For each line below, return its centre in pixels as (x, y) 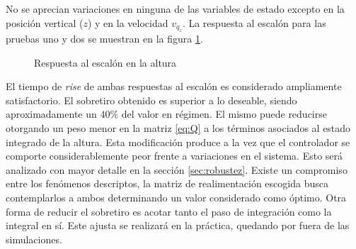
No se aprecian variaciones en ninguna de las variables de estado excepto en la (175, 9)
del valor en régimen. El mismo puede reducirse (224, 114)
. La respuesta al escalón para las (254, 22)
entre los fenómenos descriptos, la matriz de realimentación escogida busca (167, 183)
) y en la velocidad (128, 22)
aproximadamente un (51, 114)
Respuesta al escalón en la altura (105, 62)
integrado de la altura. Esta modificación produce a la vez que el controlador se (178, 142)
